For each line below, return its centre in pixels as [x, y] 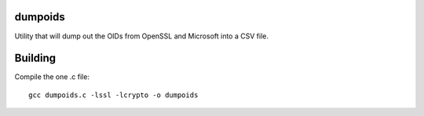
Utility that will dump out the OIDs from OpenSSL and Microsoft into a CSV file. [141, 36]
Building [35, 58]
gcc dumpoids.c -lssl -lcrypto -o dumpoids [113, 95]
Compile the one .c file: [52, 77]
